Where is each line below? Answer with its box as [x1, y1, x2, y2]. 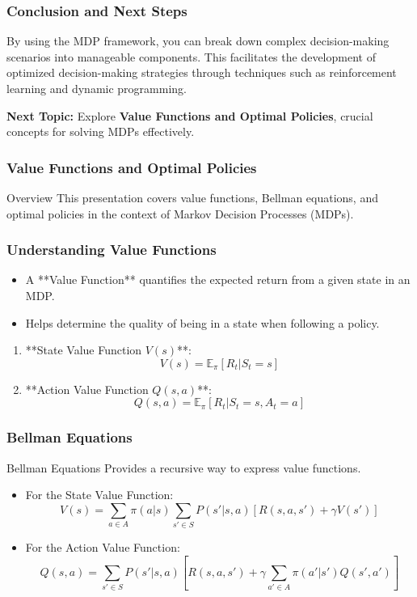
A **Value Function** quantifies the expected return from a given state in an [25, 271, 411, 288]
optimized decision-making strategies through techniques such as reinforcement [6, 64, 397, 81]
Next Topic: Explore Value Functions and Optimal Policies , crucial [6, 107, 373, 124]
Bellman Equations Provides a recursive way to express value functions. [6, 459, 361, 476]
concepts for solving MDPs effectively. [6, 123, 195, 140]
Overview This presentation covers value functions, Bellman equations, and [6, 189, 378, 205]
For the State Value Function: [25, 486, 174, 503]
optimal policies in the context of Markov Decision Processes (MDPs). [6, 205, 354, 222]
